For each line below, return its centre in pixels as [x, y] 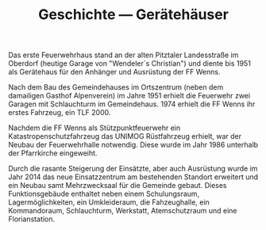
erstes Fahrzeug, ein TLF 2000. [60, 113]
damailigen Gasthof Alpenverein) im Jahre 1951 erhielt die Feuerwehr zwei [129, 96]
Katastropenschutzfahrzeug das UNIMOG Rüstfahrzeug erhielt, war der [125, 136]
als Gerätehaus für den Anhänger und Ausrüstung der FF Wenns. [114, 72]
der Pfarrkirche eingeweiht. [53, 153]
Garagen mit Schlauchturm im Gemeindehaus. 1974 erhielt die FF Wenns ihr [132, 104]
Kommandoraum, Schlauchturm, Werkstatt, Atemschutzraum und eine [123, 211]
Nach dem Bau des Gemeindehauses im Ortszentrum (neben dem [116, 87]
